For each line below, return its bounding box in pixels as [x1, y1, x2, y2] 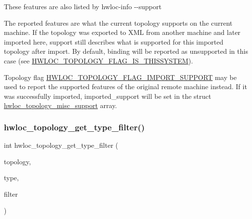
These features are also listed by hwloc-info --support [4, 1, 162, 11]
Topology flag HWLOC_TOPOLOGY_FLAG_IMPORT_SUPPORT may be [4, 72, 237, 82]
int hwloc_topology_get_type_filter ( [4, 140, 118, 150]
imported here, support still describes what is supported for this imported [4, 36, 223, 47]
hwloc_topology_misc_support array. [4, 100, 117, 110]
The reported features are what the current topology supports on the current [4, 17, 233, 28]
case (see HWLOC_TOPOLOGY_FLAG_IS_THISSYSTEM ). [4, 55, 193, 65]
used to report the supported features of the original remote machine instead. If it [4, 81, 247, 92]
